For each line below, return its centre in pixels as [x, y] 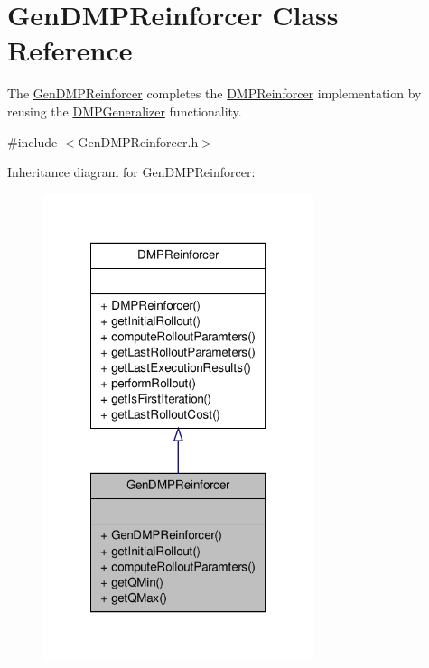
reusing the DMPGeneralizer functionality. [125, 111]
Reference [70, 50]
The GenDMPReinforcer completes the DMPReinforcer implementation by [214, 93]
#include [33, 141]
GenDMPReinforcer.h [138, 141]
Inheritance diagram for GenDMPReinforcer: [131, 172]
